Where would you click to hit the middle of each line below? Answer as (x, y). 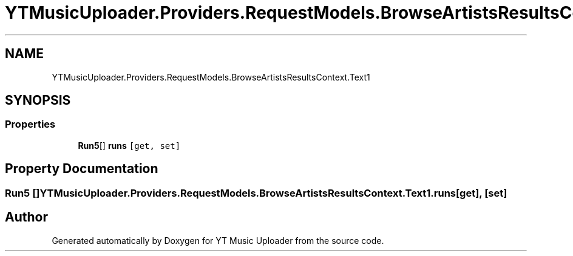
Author (26, 217)
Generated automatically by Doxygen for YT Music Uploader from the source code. (218, 240)
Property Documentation (82, 169)
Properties (30, 124)
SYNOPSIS (38, 100)
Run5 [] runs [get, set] (129, 145)
